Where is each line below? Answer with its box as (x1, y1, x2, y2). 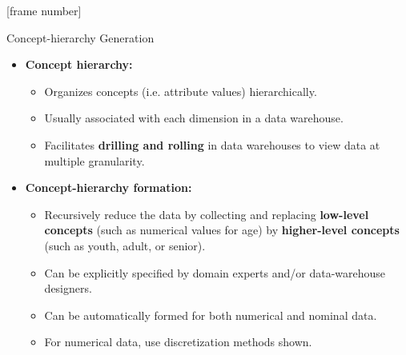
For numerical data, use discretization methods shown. (44, 333, 312, 350)
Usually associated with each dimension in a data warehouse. (44, 110, 344, 126)
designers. (44, 280, 92, 297)
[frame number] (6, 2, 82, 18)
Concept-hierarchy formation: (25, 179, 192, 196)
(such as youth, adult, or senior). (44, 237, 206, 253)
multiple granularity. (44, 152, 145, 169)
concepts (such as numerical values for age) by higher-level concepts (44, 221, 400, 238)
